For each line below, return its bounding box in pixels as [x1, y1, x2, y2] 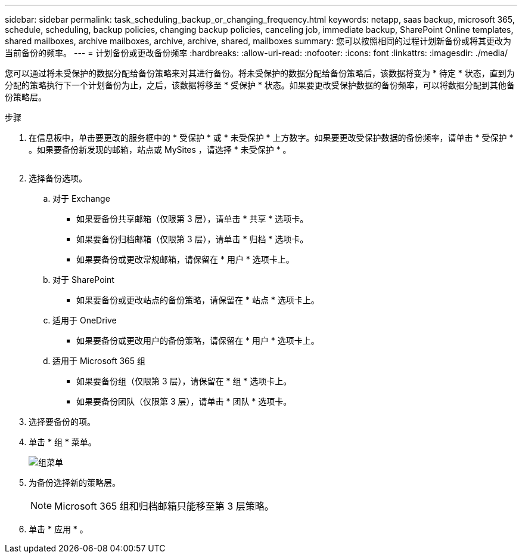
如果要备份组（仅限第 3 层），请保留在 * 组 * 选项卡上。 [76, 376, 292, 386]
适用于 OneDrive [52, 315, 117, 325]
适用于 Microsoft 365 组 [52, 356, 145, 366]
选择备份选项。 [29, 173, 87, 183]
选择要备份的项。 [29, 417, 95, 427]
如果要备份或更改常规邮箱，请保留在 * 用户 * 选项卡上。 [76, 254, 294, 264]
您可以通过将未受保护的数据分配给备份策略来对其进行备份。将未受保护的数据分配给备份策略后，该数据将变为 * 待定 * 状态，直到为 [5, 68, 515, 78]
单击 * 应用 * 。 [29, 524, 88, 534]
